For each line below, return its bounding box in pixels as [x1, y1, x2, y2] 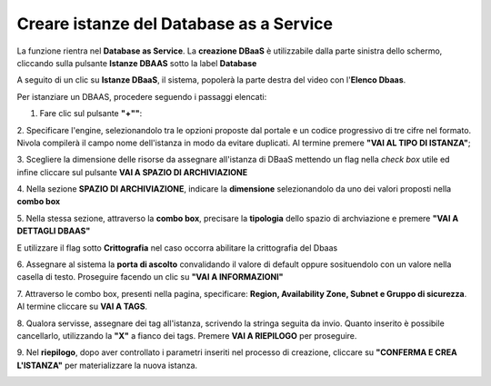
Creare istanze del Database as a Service [16, 14, 334, 34]
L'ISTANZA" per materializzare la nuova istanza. [16, 360, 198, 371]
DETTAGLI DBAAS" [16, 225, 91, 236]
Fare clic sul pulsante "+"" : [39, 108, 143, 119]
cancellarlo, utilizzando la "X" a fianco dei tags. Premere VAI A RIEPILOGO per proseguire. [16, 330, 357, 341]
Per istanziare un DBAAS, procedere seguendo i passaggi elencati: [16, 91, 267, 102]
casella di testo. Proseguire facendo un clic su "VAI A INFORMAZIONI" [16, 272, 284, 282]
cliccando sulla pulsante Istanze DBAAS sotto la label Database [16, 57, 257, 68]
